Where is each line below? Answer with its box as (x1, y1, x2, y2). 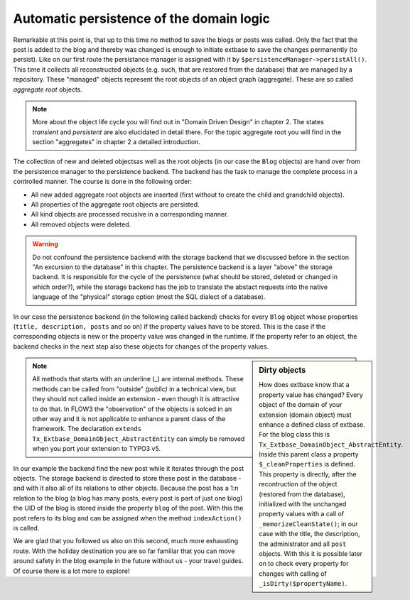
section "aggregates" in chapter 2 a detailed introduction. (32, 138, 201, 146)
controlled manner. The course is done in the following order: (13, 178, 192, 186)
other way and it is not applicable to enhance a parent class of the (32, 415, 226, 423)
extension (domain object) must (259, 410, 352, 419)
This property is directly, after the (259, 469, 357, 479)
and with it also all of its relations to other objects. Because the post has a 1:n (13, 484, 239, 493)
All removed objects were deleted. (31, 220, 131, 229)
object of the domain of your (259, 400, 342, 409)
